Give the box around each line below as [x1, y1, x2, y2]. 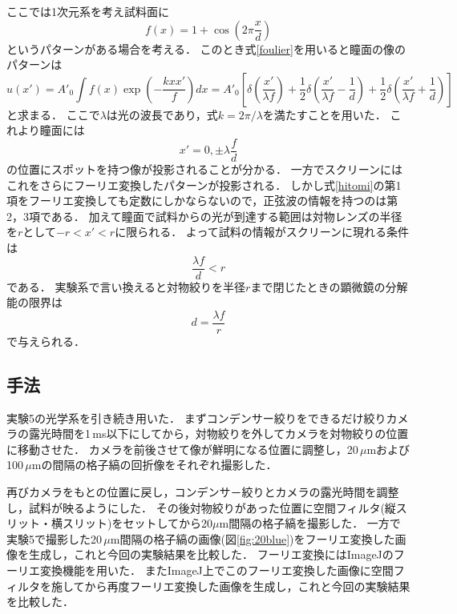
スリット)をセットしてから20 [62, 515, 213, 532]
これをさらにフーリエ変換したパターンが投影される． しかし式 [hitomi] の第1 [6, 176, 402, 193]
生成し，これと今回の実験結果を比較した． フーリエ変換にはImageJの [28, 546, 394, 563]
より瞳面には [17, 122, 85, 138]
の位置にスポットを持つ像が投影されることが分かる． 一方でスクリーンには [6, 161, 402, 178]
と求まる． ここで [6, 106, 100, 122]
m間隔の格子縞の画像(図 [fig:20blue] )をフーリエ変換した [110, 530, 395, 547]
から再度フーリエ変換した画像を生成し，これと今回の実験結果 [84, 577, 410, 594]
